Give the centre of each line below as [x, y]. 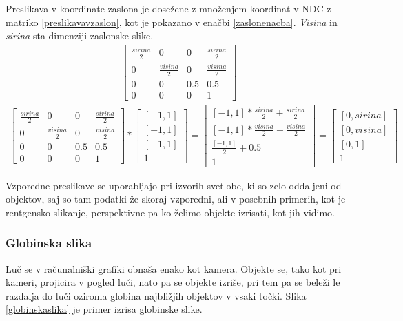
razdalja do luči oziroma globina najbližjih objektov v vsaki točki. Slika [156, 295]
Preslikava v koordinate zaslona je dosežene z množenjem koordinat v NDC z [168, 8]
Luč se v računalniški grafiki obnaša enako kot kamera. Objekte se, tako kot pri [174, 268]
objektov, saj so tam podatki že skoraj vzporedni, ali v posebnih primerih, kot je [176, 199]
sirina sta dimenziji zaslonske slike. [80, 35]
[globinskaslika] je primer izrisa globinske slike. [104, 309]
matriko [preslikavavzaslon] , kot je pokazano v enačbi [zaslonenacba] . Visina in [172, 22]
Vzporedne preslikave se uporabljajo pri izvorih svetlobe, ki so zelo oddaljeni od [174, 185]
